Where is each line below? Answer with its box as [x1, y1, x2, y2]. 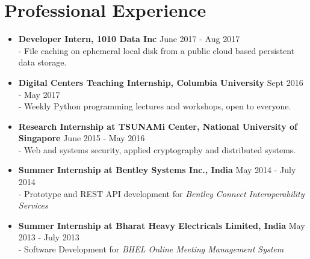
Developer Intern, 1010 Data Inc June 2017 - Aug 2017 [18, 32, 240, 45]
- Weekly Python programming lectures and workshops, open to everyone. [18, 100, 291, 112]
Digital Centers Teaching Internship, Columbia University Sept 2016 [18, 76, 303, 88]
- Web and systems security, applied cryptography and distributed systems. [18, 143, 296, 156]
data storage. [18, 56, 67, 69]
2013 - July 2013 [18, 231, 79, 243]
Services [18, 199, 48, 212]
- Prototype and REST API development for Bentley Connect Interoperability [18, 187, 305, 200]
